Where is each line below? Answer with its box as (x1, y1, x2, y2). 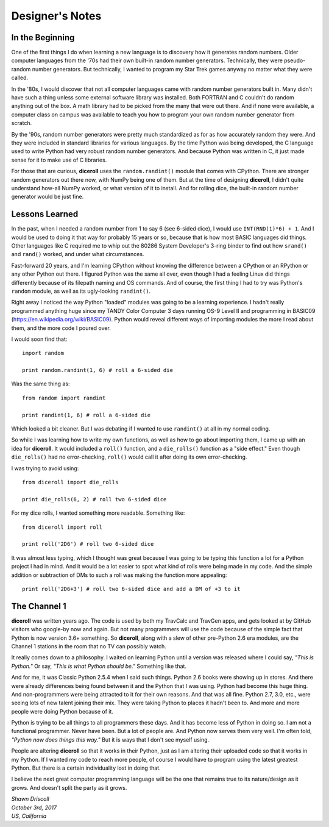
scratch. (11, 120, 32, 127)
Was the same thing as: (11, 380, 70, 387)
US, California (11, 812, 47, 820)
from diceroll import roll (22, 523, 103, 531)
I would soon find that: (11, 335, 68, 343)
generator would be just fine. (11, 193, 84, 201)
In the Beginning (11, 32, 75, 43)
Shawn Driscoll (11, 795, 49, 803)
